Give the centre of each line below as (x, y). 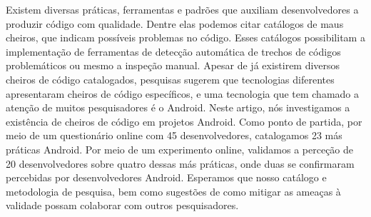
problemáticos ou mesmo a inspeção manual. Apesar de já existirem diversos (173, 65)
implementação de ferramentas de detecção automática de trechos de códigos (173, 51)
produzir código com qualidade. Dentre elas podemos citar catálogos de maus (175, 23)
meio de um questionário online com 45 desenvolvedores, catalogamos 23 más (174, 135)
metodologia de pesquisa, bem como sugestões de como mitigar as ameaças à (173, 191)
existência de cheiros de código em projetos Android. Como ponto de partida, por (184, 121)
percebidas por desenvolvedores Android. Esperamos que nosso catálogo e (166, 177)
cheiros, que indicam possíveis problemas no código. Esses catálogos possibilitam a (185, 37)
